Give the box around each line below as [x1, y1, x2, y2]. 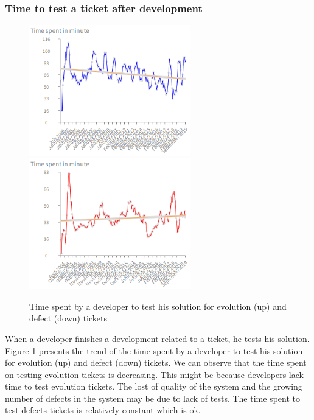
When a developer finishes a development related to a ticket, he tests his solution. [5, 332, 310, 345]
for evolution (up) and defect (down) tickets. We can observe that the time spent [5, 356, 307, 369]
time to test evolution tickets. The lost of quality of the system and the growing [5, 380, 302, 393]
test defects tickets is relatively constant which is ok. [5, 404, 201, 416]
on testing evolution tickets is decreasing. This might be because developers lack [5, 368, 304, 380]
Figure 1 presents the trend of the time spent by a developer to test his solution [5, 344, 303, 357]
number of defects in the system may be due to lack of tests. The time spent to [5, 391, 300, 404]
